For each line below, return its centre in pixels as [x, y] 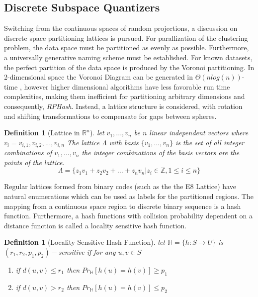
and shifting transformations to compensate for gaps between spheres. [110, 116]
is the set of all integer [210, 142]
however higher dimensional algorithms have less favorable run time [127, 86]
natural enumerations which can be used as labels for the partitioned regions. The [129, 196]
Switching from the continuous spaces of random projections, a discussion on [121, 28]
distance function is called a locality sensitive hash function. [95, 225]
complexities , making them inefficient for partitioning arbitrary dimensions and [125, 96]
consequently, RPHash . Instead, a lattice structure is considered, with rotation [123, 106]
